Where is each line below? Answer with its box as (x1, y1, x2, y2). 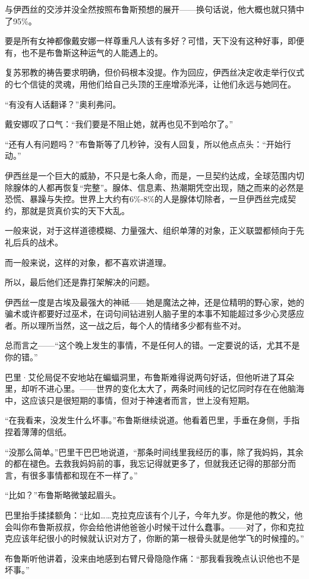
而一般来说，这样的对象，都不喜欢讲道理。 (5, 256, 171, 268)
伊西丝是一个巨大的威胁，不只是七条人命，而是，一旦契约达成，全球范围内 (5, 169, 296, 181)
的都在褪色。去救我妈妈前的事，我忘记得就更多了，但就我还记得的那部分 (5, 457, 288, 470)
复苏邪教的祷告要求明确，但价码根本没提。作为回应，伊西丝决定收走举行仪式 (5, 66, 304, 78)
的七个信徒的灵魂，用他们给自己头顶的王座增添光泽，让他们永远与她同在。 (5, 77, 296, 90)
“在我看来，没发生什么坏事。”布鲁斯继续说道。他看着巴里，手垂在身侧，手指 (5, 414, 300, 426)
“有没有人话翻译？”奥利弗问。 (5, 97, 121, 110)
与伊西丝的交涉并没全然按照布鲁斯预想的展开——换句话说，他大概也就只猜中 (5, 3, 304, 15)
